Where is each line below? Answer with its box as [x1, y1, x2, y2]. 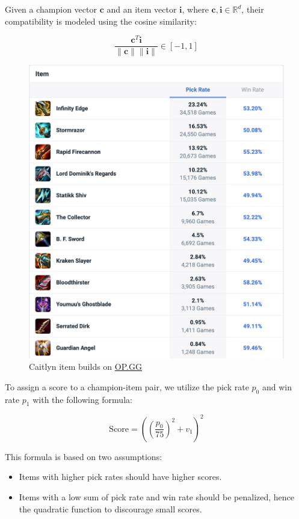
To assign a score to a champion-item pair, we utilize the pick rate [5, 380, 249, 393]
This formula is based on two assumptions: [5, 450, 162, 462]
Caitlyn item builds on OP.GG [29, 360, 142, 373]
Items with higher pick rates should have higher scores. [19, 470, 222, 483]
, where [182, 3, 209, 15]
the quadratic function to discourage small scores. [19, 502, 202, 515]
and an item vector [106, 3, 177, 15]
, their [241, 3, 264, 15]
